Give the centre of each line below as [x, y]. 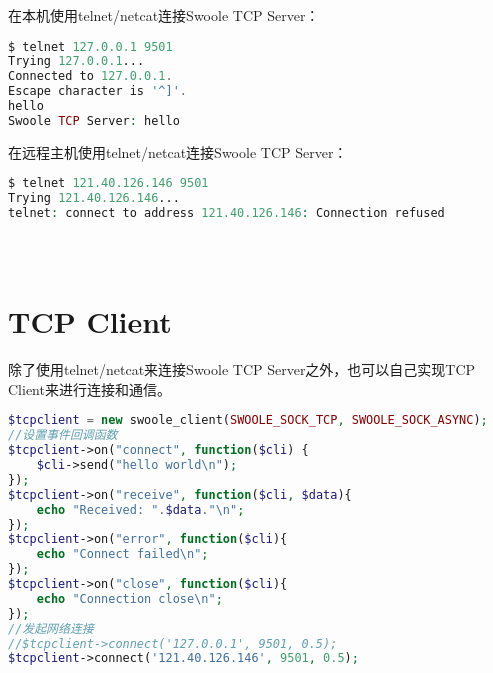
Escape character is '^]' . [97, 91]
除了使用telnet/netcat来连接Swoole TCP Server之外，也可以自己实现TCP [242, 369]
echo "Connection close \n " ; [129, 598]
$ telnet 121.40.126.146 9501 [108, 183]
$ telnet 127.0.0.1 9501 [90, 46]
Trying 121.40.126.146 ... [94, 198]
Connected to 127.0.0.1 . [90, 76]
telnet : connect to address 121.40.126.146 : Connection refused [226, 213]
